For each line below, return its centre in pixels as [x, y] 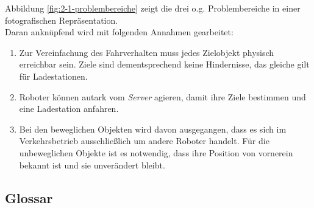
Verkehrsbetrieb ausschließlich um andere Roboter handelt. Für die [144, 141]
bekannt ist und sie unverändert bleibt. [92, 165]
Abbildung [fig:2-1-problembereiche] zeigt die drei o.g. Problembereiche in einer [153, 8]
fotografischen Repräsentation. [62, 20]
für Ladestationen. [53, 76]
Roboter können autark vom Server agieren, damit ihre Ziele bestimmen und [162, 96]
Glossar [29, 197]
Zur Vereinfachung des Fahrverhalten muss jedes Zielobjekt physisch [147, 52]
